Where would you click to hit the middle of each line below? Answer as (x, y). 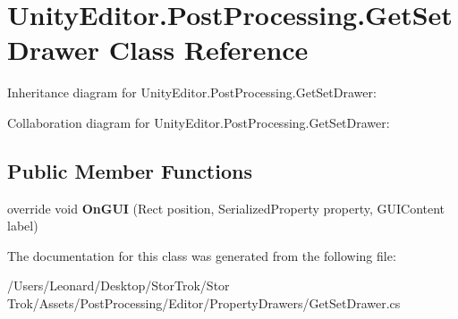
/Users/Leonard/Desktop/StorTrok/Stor (119, 285)
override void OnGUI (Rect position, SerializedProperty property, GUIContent (226, 208)
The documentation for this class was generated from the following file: (202, 255)
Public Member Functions (130, 170)
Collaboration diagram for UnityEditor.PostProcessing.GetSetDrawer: (199, 122)
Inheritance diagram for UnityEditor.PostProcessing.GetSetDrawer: (192, 92)
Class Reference (208, 50)
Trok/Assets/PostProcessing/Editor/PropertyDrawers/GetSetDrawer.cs (204, 303)
